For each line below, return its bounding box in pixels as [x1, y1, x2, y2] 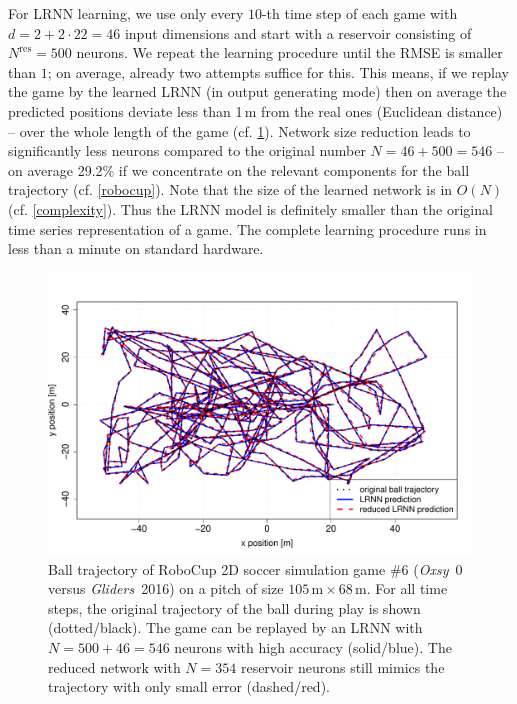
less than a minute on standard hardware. [8, 238, 264, 259]
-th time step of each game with [261, 3, 458, 23]
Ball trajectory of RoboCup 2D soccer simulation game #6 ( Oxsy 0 [48, 558, 463, 579]
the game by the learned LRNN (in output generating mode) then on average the [8, 81, 507, 102]
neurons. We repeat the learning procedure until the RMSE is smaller [76, 42, 503, 63]
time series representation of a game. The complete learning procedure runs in [8, 218, 487, 239]
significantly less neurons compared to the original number [8, 140, 366, 161]
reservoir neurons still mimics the [240, 656, 445, 677]
